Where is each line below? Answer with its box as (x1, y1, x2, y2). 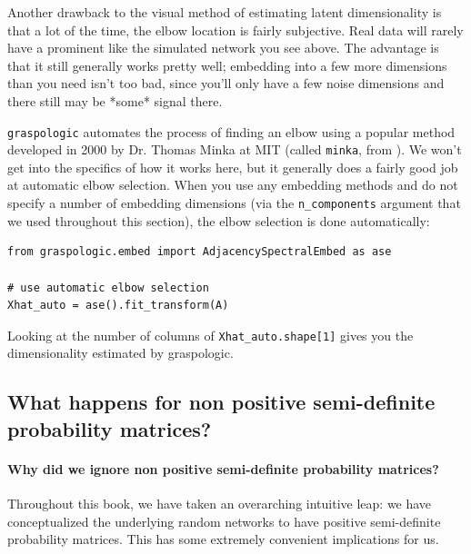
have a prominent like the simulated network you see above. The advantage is (7, 38, 439, 57)
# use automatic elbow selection (7, 281, 209, 294)
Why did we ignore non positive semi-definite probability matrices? (7, 459, 439, 478)
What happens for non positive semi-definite (7, 388, 436, 416)
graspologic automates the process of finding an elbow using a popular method (7, 122, 456, 141)
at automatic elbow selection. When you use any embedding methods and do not (7, 175, 458, 194)
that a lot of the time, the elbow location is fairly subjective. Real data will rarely (7, 20, 464, 39)
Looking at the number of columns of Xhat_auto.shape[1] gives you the (7, 325, 414, 344)
